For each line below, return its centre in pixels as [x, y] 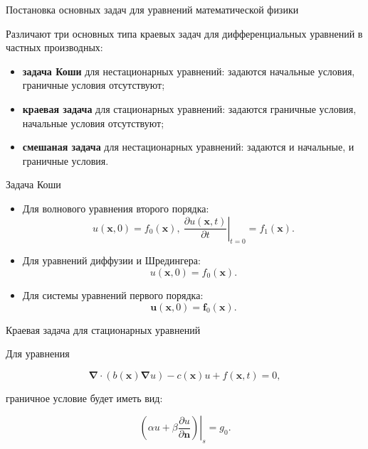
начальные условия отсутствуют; [93, 123]
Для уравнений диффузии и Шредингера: [111, 260]
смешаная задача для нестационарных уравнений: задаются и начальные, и [188, 147]
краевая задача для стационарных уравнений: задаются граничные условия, [189, 108]
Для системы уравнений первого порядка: [113, 294]
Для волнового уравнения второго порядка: [116, 208]
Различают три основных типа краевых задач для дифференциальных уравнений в [184, 33]
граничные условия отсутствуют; [94, 85]
